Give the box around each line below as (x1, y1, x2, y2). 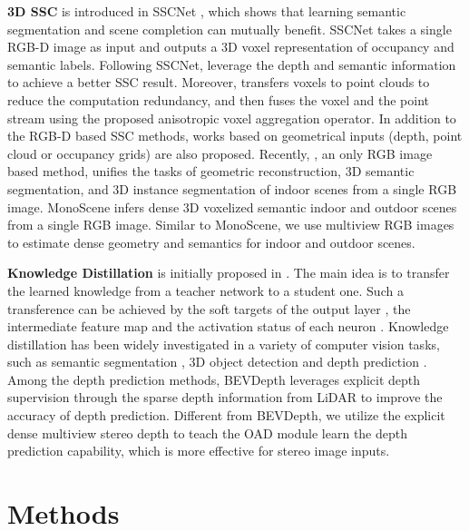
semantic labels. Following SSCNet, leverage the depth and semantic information (7, 54, 456, 74)
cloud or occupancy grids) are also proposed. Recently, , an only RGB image (7, 143, 433, 162)
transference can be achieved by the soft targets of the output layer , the (7, 299, 411, 318)
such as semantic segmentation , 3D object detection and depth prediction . (7, 352, 427, 371)
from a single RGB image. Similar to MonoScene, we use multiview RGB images (7, 215, 454, 234)
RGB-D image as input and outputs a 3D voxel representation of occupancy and (7, 37, 454, 56)
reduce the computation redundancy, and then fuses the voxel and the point (7, 90, 429, 109)
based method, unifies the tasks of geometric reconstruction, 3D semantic (7, 162, 415, 181)
